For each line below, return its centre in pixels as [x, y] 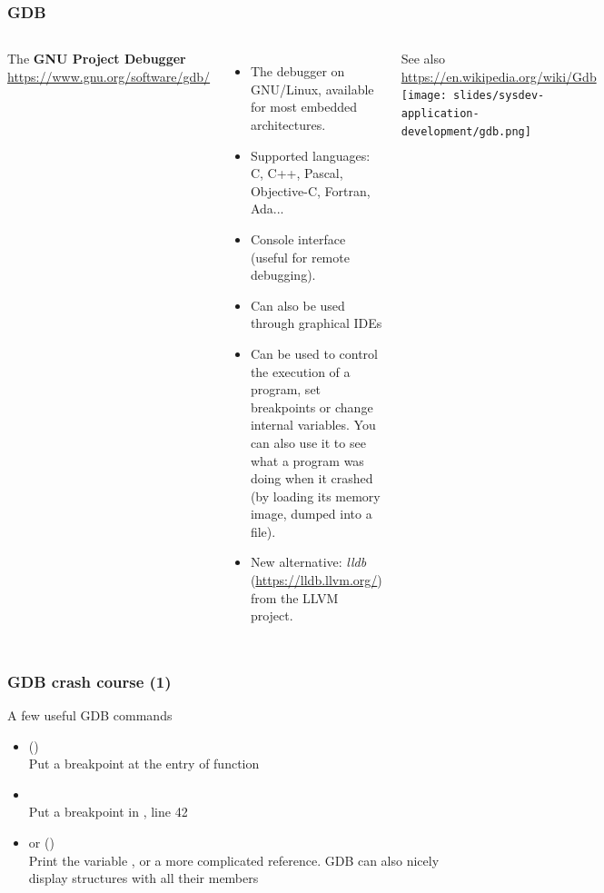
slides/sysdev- [499, 96]
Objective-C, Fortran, [310, 190]
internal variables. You [313, 425]
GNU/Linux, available [312, 89]
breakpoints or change [312, 407]
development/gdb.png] [466, 131]
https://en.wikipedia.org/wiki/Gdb [499, 76]
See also [423, 59]
